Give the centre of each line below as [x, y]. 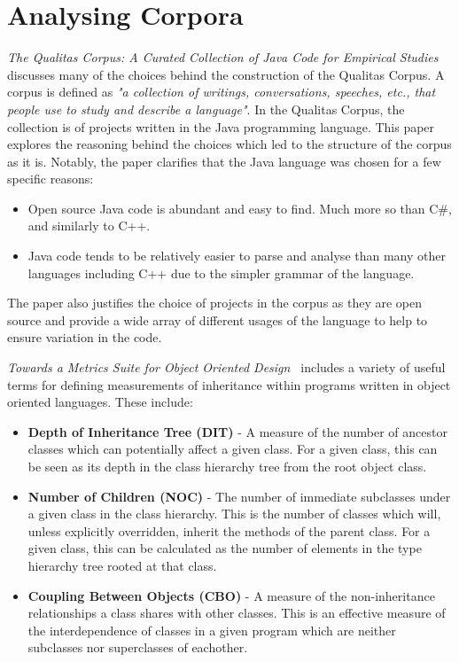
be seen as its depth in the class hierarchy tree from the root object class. [227, 466]
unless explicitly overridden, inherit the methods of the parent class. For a [229, 530]
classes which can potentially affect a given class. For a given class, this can [233, 449]
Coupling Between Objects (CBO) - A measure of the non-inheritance [231, 595]
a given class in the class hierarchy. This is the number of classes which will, [234, 514]
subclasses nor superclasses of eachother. [138, 647]
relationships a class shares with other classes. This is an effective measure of [237, 613]
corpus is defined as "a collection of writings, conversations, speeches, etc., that [222, 92]
